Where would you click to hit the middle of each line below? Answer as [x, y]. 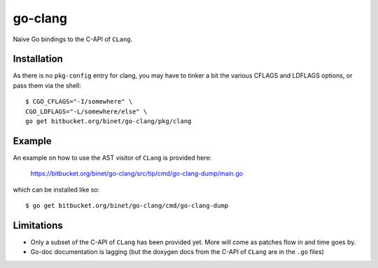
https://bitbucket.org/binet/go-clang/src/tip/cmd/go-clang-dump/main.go [137, 174]
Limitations [38, 225]
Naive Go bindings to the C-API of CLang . [73, 39]
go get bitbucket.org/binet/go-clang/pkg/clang [108, 121]
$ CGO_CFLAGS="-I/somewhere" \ [79, 102]
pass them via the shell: [47, 85]
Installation [38, 59]
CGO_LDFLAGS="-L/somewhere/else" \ [86, 111]
